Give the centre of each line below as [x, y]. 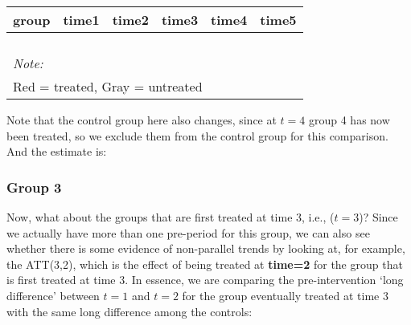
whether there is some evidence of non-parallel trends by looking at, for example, [206, 248]
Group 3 [34, 187]
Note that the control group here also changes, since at [142, 120]
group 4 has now [349, 120]
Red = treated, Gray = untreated [108, 86]
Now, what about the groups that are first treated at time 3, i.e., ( [171, 217]
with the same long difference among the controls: [129, 311]
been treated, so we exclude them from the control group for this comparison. [197, 135]
